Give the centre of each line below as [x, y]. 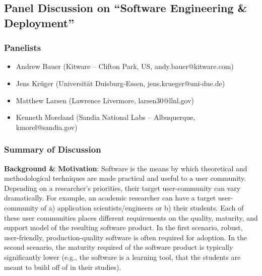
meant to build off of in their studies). [63, 267]
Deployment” [39, 22]
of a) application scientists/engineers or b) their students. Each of [142, 207]
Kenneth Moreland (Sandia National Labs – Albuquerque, [106, 117]
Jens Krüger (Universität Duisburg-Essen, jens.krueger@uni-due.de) [120, 83]
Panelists [23, 48]
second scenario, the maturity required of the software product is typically [119, 247]
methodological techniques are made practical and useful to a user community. [125, 178]
